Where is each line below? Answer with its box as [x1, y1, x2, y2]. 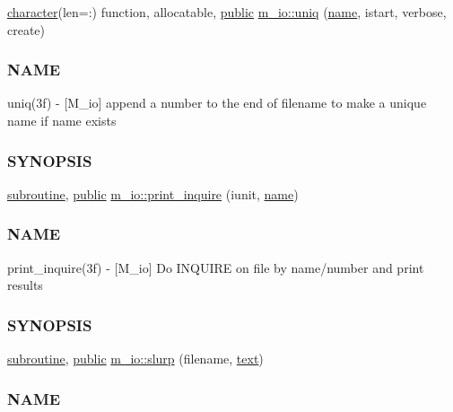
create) [7, 20, 46, 39]
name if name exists [7, 111, 117, 129]
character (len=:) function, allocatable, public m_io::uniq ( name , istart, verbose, [7, 3, 447, 21]
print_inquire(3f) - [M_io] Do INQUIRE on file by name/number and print [7, 258, 424, 276]
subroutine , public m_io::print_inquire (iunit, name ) [7, 184, 299, 203]
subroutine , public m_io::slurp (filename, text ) [7, 349, 264, 368]
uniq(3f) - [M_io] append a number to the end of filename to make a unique [7, 93, 427, 112]
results [7, 276, 43, 294]
